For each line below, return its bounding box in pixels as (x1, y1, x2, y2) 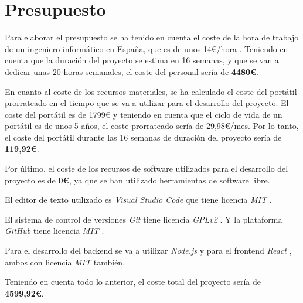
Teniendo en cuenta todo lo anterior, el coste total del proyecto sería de (5, 275, 261, 288)
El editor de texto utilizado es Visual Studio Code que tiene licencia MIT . (5, 193, 272, 206)
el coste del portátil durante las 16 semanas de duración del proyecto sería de (5, 131, 282, 143)
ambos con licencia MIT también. (5, 256, 125, 268)
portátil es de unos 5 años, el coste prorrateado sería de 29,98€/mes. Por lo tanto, (5, 120, 299, 132)
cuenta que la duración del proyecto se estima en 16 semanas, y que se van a (5, 54, 279, 66)
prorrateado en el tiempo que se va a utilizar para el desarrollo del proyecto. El (5, 97, 289, 109)
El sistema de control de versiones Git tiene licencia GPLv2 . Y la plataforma (5, 213, 282, 225)
